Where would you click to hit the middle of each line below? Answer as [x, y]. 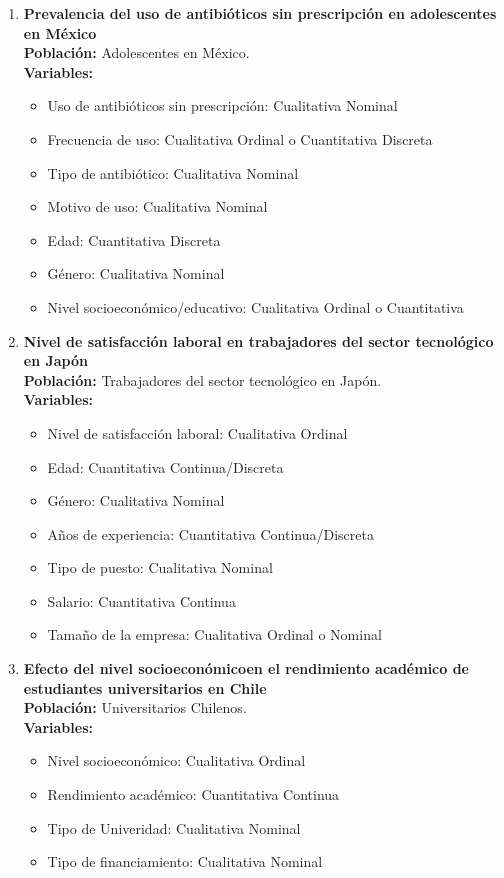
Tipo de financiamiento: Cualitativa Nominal [185, 861]
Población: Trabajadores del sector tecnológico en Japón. [202, 379]
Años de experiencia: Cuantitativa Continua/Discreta [210, 533]
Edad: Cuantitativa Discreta [134, 239]
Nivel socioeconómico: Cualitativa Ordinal [176, 760]
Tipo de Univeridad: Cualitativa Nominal [174, 827]
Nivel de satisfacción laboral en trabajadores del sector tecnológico [258, 340]
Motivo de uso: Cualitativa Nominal [157, 206]
